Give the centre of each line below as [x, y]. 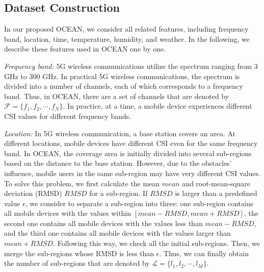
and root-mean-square [216, 183]
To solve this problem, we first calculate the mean [82, 183]
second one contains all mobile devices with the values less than [103, 223]
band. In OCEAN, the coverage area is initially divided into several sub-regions [128, 153]
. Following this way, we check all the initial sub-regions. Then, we [156, 243]
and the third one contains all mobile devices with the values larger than [117, 233]
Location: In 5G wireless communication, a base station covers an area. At [120, 133]
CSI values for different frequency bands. [68, 116]
